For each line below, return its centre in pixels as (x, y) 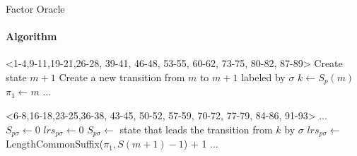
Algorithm (31, 36)
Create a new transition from (122, 77)
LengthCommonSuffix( (55, 144)
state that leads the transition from (196, 129)
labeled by (263, 77)
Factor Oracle (35, 8)
